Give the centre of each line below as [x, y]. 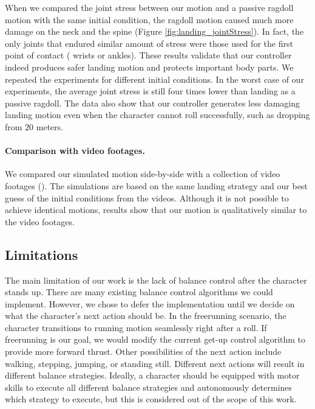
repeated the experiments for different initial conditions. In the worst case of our [154, 79]
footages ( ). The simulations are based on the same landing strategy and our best [156, 185]
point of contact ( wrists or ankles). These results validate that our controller [148, 55]
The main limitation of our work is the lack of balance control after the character [156, 280]
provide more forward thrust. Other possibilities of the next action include [143, 351]
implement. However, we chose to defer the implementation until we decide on [150, 303]
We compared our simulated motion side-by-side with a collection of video [143, 174]
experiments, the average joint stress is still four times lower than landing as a [150, 91]
